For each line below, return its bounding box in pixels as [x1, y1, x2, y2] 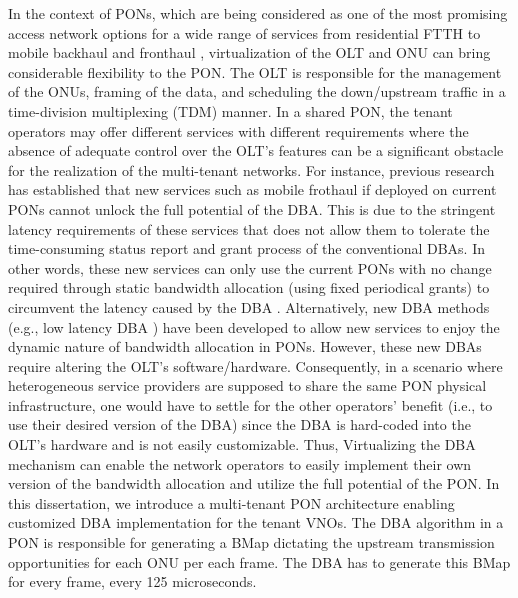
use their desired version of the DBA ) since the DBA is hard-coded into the [8, 414, 471, 435]
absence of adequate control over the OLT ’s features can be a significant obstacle [8, 140, 504, 161]
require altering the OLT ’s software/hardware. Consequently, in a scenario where [8, 355, 503, 376]
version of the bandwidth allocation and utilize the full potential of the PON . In [8, 473, 500, 494]
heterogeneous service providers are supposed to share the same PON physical [8, 375, 487, 396]
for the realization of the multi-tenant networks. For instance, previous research [8, 159, 495, 180]
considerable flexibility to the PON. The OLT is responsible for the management [8, 61, 502, 82]
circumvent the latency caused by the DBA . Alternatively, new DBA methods [8, 296, 490, 317]
